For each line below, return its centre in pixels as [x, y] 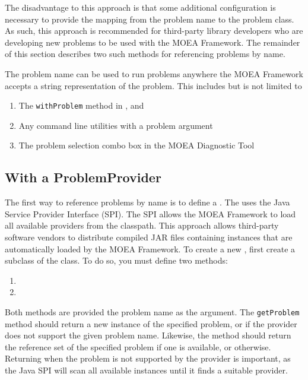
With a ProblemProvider [83, 177]
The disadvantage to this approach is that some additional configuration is [140, 7]
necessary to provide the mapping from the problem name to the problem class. [150, 19]
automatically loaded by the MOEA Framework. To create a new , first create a [150, 248]
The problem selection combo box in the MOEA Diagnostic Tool [136, 145]
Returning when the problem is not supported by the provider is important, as [148, 358]
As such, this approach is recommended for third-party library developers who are [154, 31]
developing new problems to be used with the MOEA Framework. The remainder [153, 42]
